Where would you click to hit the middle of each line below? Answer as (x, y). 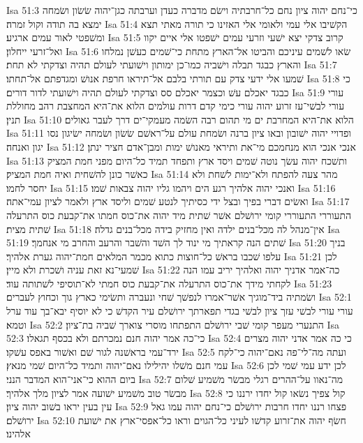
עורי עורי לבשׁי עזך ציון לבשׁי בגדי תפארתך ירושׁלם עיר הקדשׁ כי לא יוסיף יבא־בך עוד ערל (180, 311)
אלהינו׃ (18, 434)
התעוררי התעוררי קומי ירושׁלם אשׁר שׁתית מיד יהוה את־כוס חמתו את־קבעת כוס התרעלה (179, 215)
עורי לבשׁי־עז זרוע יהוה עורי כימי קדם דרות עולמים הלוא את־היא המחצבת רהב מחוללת (176, 106)
